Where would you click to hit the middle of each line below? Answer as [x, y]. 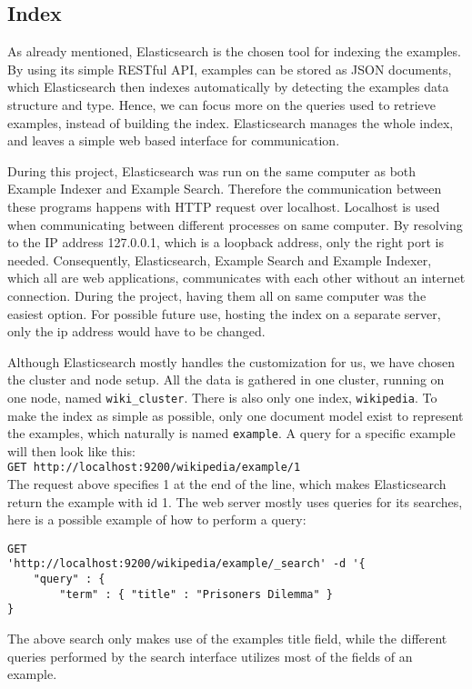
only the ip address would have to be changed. [136, 331]
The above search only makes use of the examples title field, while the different [227, 639]
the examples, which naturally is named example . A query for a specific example [231, 433]
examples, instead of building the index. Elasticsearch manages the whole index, [231, 122]
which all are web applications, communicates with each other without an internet [236, 278]
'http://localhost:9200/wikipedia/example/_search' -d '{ [186, 564]
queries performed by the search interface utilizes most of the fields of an [210, 656]
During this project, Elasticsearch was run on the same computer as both [212, 170]
